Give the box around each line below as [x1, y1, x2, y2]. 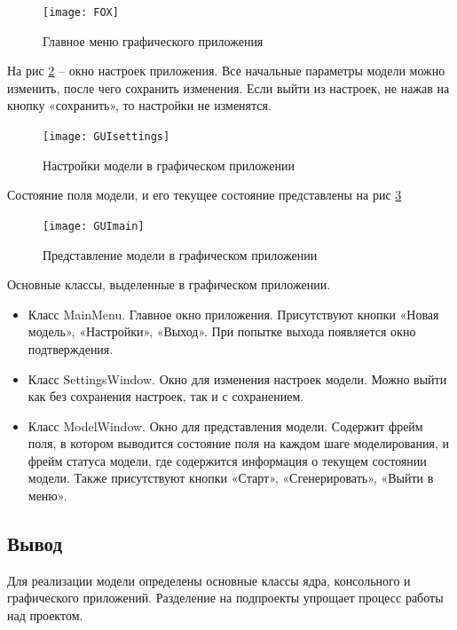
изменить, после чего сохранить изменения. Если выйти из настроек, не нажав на [7, 78, 450, 97]
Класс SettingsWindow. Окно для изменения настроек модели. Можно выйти [28, 369, 447, 388]
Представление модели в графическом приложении [43, 245, 318, 264]
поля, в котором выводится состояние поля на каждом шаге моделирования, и [28, 434, 449, 453]
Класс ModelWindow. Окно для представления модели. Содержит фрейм [28, 416, 423, 435]
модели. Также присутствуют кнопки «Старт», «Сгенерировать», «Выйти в [28, 469, 434, 487]
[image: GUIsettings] [43, 130, 170, 144]
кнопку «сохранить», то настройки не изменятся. [7, 96, 272, 114]
